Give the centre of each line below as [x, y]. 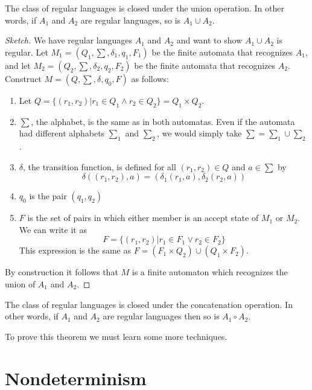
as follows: [150, 78]
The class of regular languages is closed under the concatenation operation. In [149, 304]
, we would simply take [199, 133]
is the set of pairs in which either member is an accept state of [143, 218]
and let [18, 65]
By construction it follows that [62, 272]
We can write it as [53, 229]
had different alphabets [62, 133]
